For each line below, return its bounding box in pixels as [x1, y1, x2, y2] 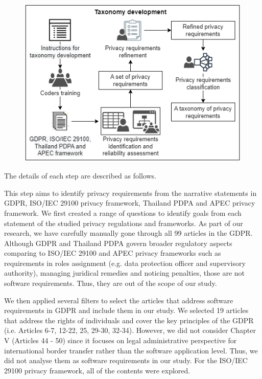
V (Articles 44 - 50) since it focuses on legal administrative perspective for [4, 335, 237, 346]
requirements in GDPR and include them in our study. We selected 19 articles [4, 305, 249, 316]
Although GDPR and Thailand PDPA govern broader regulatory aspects [4, 237, 232, 248]
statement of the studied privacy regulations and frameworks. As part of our [4, 217, 243, 228]
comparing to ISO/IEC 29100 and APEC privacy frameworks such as [4, 248, 221, 258]
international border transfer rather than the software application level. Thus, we [4, 345, 258, 355]
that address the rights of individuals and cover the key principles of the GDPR [4, 315, 254, 325]
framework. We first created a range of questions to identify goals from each [4, 207, 242, 218]
